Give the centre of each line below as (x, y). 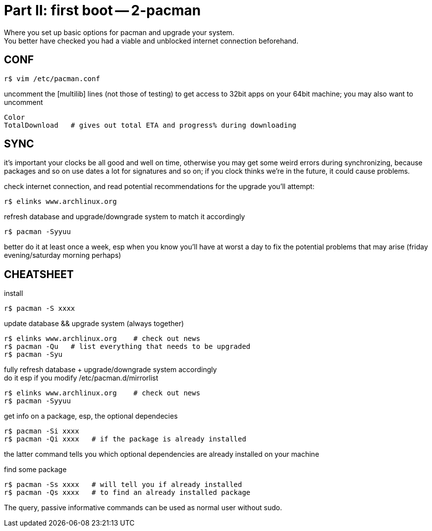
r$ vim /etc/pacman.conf (52, 78)
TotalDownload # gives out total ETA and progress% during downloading (150, 125)
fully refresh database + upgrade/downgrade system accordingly (110, 370)
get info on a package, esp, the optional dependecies (91, 416)
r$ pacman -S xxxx (40, 309)
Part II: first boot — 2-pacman (103, 10)
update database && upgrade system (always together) (94, 324)
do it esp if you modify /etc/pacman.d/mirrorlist (81, 378)
